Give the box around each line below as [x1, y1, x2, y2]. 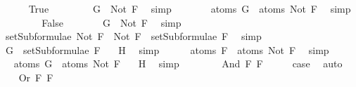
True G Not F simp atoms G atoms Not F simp [28, 1, 351, 15]
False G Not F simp [42, 15, 182, 29]
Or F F [18, 69, 53, 84]
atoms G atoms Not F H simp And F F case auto [13, 56, 343, 71]
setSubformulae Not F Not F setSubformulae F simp [5, 29, 262, 43]
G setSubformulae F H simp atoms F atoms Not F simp [5, 42, 329, 57]
